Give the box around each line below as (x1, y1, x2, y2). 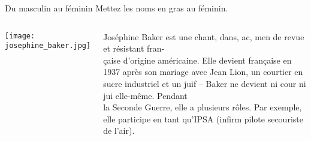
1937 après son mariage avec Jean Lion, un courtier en (103, 65, 303, 78)
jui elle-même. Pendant (103, 89, 188, 101)
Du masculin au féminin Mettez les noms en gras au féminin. (5, 2, 228, 14)
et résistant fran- (103, 42, 165, 55)
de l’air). (103, 124, 135, 137)
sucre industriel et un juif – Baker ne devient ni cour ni (103, 77, 306, 89)
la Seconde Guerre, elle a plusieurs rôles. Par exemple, (103, 101, 302, 113)
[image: (5, 31, 35, 40)
